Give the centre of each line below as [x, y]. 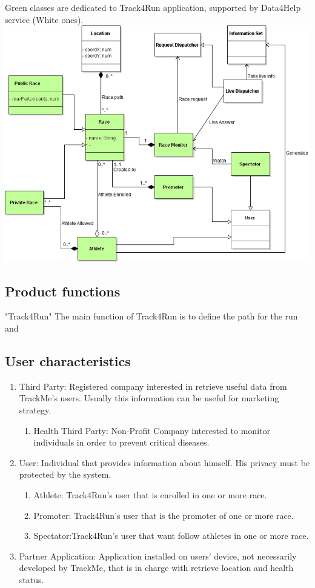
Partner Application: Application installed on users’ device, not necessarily [158, 556]
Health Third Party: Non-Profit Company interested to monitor [152, 430]
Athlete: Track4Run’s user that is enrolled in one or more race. [150, 495]
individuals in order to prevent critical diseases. [121, 442]
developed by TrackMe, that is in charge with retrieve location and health [156, 568]
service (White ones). [44, 19]
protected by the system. [65, 474]
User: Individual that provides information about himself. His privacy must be [164, 462]
